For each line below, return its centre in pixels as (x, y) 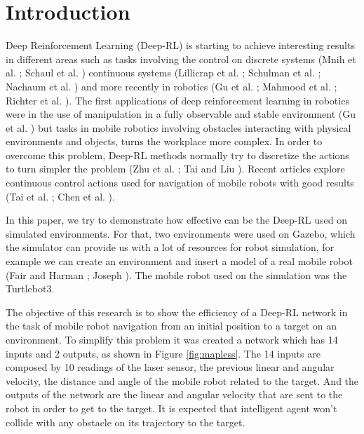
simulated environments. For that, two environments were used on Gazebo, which (181, 233)
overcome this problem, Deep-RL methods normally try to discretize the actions (177, 155)
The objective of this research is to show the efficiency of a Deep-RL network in (177, 312)
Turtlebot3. (30, 289)
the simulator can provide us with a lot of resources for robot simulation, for (170, 247)
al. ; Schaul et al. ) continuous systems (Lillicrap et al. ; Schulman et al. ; (163, 73)
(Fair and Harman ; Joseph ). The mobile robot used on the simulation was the (176, 274)
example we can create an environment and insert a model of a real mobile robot (179, 261)
